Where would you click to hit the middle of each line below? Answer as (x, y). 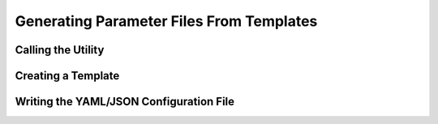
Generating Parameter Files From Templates (166, 21)
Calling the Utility (60, 50)
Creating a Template (67, 76)
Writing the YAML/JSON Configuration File (125, 102)
